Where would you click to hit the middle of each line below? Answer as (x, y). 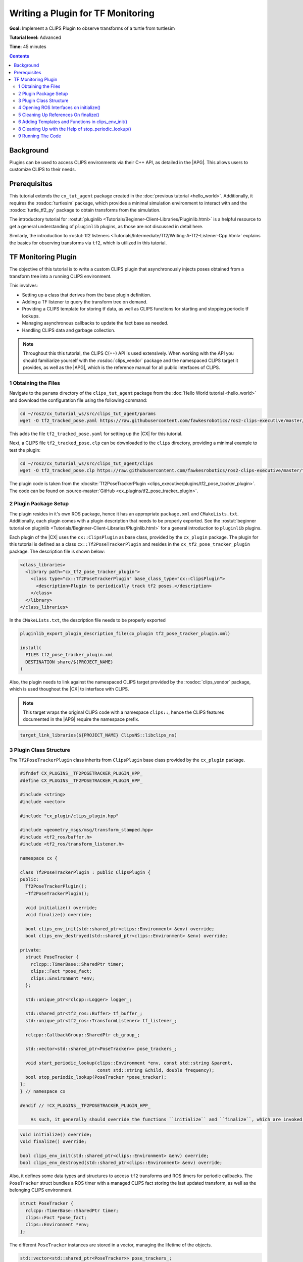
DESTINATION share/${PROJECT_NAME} (69, 662)
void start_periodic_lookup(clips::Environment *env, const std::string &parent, (129, 1063)
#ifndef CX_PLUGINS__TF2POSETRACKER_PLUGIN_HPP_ (81, 773)
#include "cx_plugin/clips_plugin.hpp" (69, 816)
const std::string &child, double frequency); (156, 1070)
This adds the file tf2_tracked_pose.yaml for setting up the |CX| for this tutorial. (96, 434)
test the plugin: (25, 450)
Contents (19, 56)
